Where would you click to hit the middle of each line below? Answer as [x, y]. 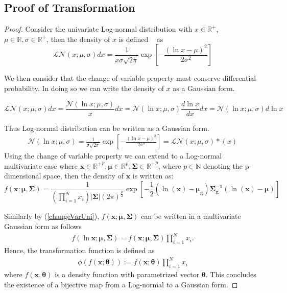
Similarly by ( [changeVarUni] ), [52, 216]
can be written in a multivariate [191, 216]
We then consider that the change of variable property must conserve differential [130, 78]
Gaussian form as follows [43, 226]
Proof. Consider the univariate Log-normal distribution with [98, 29]
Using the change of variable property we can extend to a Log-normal [113, 156]
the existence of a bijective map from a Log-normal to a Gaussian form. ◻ [121, 284]
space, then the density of [83, 176]
